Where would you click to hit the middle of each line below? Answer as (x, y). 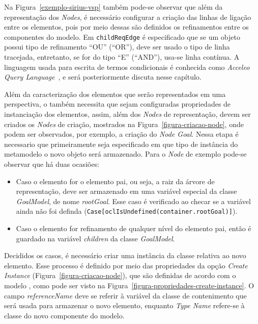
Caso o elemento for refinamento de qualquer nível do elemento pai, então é (134, 228)
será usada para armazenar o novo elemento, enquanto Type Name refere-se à (124, 305)
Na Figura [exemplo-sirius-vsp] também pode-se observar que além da (113, 7)
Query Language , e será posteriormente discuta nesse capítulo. (103, 77)
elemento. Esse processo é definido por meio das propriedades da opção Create (126, 265)
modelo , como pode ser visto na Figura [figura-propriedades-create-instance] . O (129, 285)
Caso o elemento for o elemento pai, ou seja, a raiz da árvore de (115, 181)
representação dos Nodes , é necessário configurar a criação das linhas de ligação (128, 17)
